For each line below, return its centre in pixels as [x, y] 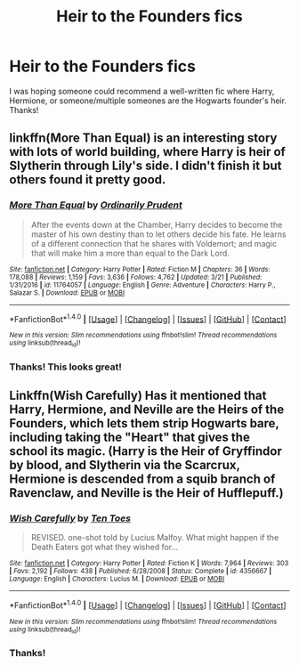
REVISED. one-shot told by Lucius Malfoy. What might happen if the [155, 538]
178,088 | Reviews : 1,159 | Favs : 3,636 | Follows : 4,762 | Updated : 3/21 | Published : [136, 277]
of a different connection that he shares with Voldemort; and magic [154, 243]
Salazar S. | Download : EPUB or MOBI [67, 292]
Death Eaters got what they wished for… [105, 547]
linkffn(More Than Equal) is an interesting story [143, 138]
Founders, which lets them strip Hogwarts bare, [144, 423]
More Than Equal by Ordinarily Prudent [96, 205]
